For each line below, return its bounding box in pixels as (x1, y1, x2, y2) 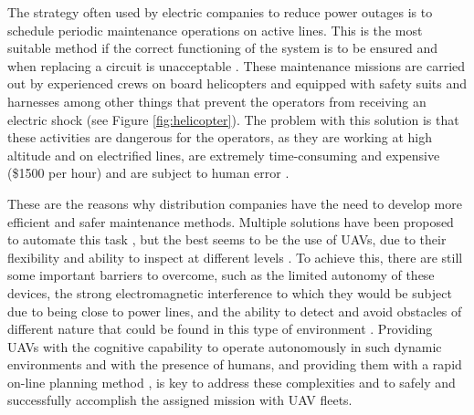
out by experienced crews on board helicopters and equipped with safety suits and (7, 74, 468, 93)
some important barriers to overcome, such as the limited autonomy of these (7, 265, 435, 285)
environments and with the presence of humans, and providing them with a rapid (7, 355, 462, 374)
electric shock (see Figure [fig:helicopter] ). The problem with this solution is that (7, 109, 459, 129)
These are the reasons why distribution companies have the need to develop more (7, 193, 462, 213)
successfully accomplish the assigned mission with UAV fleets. (7, 390, 353, 410)
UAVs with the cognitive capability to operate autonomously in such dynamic (7, 337, 442, 356)
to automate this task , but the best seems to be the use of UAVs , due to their (7, 230, 447, 249)
